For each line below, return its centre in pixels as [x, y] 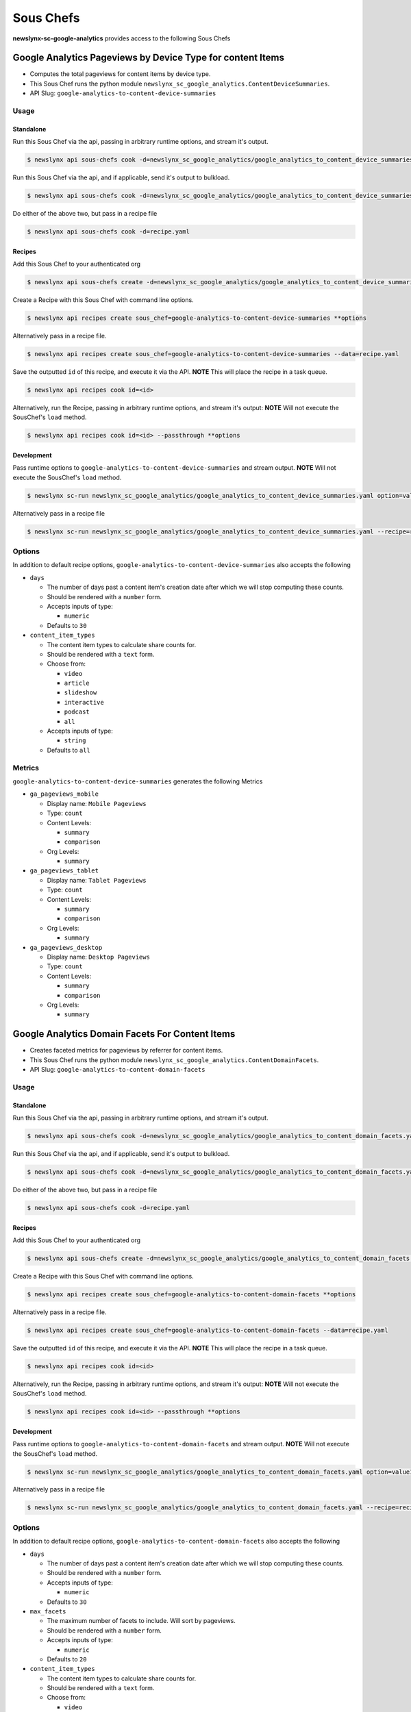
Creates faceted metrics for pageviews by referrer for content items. [126, 1050]
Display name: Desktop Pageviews [99, 957]
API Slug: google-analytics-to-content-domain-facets [117, 1070]
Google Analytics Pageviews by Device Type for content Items [148, 58]
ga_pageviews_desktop [66, 947]
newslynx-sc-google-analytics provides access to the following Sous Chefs [122, 38]
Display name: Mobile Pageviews [97, 803]
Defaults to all [68, 750]
